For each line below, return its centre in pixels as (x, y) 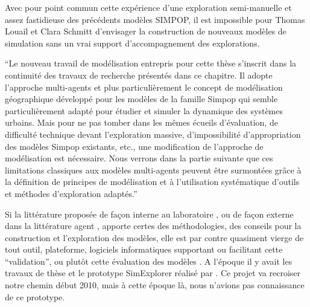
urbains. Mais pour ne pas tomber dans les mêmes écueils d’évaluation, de (141, 122)
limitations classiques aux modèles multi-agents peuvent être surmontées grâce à (153, 170)
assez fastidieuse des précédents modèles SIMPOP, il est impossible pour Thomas (155, 19)
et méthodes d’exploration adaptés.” (71, 193)
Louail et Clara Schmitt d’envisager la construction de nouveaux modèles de (146, 31)
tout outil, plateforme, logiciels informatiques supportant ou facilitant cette (144, 249)
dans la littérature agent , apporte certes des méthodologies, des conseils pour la (153, 226)
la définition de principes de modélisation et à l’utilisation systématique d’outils (152, 182)
